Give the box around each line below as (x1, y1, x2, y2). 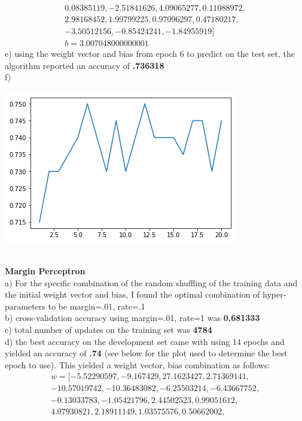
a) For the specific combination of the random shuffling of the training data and (5, 276, 298, 289)
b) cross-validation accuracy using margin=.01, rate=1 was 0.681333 (5, 311, 260, 324)
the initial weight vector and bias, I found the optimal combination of (5, 288, 260, 301)
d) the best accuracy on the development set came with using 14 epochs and (5, 335, 285, 347)
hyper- (263, 288, 286, 301)
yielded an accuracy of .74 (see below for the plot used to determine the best (5, 347, 288, 359)
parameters (5, 299, 45, 312)
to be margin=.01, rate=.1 (48, 299, 145, 312)
